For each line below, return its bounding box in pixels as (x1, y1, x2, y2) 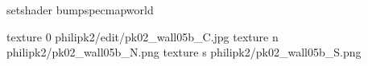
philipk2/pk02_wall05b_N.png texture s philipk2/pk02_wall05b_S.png (6, 44, 362, 60)
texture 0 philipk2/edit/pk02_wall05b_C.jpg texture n (6, 28, 279, 45)
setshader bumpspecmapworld (6, 2, 154, 17)
